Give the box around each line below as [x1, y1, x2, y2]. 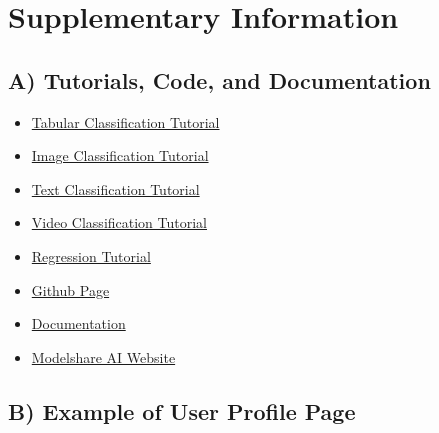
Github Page [31, 279, 110, 300]
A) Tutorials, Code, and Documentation [8, 64, 431, 95]
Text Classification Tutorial [31, 178, 200, 199]
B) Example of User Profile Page [8, 395, 356, 426]
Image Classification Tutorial [31, 145, 209, 166]
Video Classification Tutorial [31, 212, 208, 233]
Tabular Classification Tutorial [31, 111, 220, 132]
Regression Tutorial [31, 245, 151, 266]
